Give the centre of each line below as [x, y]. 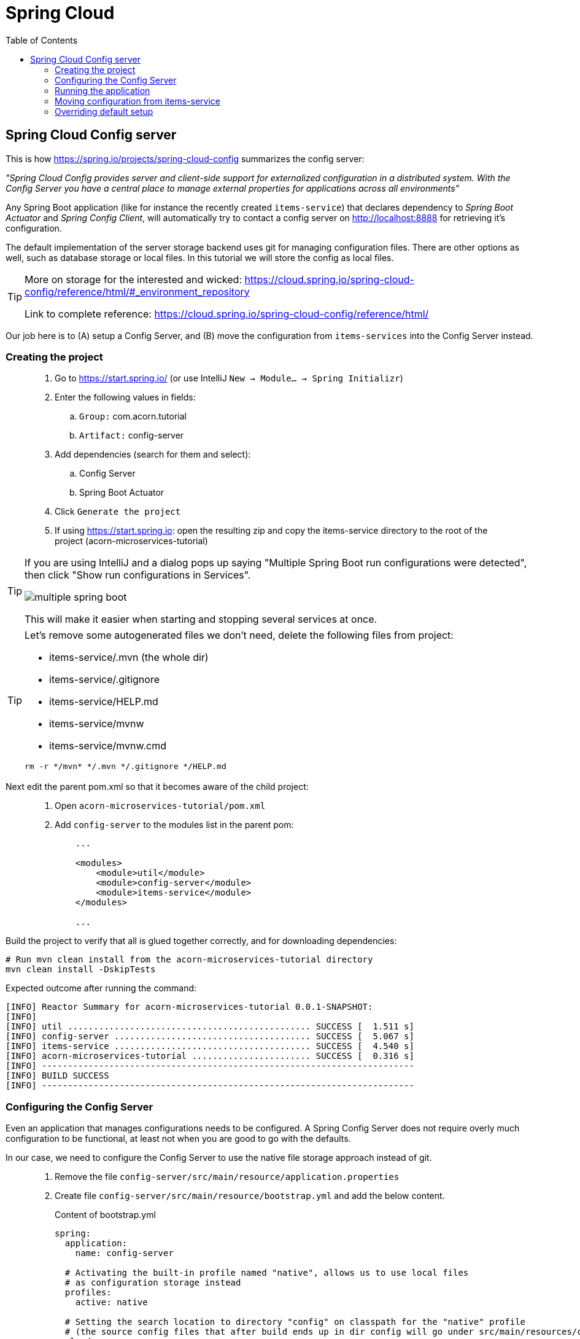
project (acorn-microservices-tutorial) [131, 541]
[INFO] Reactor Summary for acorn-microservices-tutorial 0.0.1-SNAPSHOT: [189, 1007]
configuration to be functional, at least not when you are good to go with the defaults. [178, 1139]
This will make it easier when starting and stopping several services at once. [201, 619]
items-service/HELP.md [104, 702]
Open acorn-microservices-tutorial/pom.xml [160, 806]
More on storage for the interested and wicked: [133, 279]
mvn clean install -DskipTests [81, 970]
